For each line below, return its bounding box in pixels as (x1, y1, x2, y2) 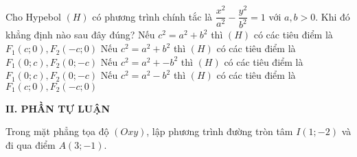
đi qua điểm (5, 138, 56, 152)
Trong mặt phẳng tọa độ (5, 124, 109, 138)
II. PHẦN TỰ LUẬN (5, 101, 111, 115)
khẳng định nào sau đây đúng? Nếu (5, 27, 155, 42)
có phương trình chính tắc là (92, 9, 213, 23)
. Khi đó (315, 9, 350, 23)
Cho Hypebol (5, 9, 61, 23)
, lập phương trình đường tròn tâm (146, 124, 293, 138)
